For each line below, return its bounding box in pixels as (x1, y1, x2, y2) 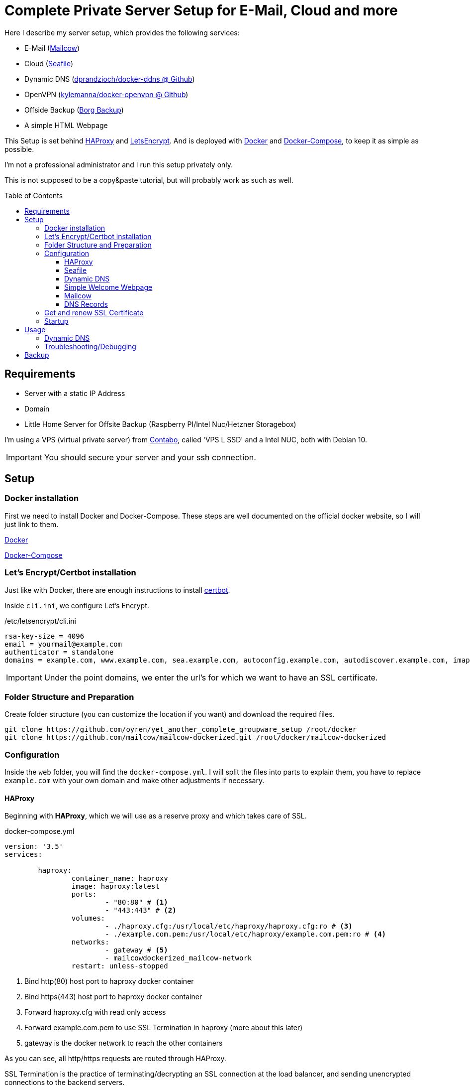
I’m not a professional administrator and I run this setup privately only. (4, 160, 233, 169)
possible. (4, 144, 34, 153)
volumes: (71, 914, 105, 923)
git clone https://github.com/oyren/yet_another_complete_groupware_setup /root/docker (4, 725, 357, 734)
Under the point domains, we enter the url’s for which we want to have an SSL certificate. (44, 672, 378, 682)
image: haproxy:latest (71, 882, 160, 891)
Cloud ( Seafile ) (24, 59, 74, 68)
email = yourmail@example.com (4, 640, 122, 648)
